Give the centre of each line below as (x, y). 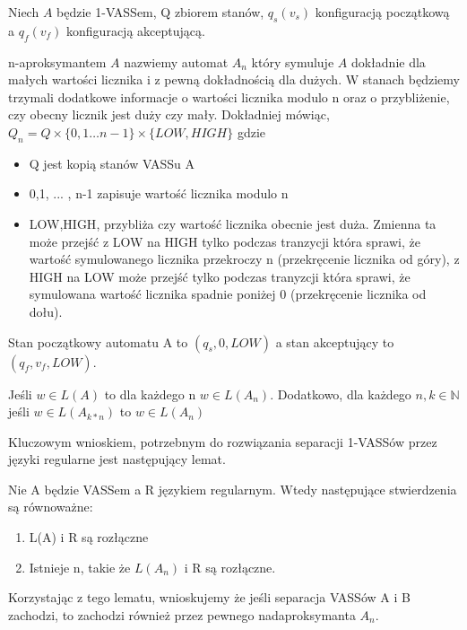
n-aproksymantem (57, 61)
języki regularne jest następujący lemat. (117, 459)
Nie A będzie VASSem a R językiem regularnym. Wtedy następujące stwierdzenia (233, 489)
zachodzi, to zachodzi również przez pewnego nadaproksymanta (182, 614)
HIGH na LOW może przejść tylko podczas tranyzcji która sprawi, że (220, 276)
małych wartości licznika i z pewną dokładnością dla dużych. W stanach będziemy (234, 79)
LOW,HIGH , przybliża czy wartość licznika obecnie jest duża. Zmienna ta (233, 223)
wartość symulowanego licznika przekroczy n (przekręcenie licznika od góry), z (244, 259)
